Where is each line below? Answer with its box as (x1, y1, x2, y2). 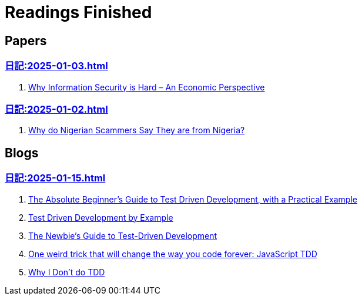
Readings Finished (5, 2, 152, 22)
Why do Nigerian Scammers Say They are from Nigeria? (28, 125, 245, 136)
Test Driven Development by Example (28, 212, 173, 223)
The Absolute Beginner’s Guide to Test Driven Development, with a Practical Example (28, 194, 357, 204)
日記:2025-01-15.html (5, 172, 106, 184)
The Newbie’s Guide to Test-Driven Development (28, 230, 217, 241)
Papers (5, 33, 47, 48)
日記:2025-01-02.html (5, 103, 108, 115)
